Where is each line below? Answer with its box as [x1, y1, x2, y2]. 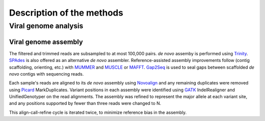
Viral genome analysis [9, 21, 83, 30]
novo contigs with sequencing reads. [9, 71, 84, 77]
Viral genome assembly [9, 38, 83, 46]
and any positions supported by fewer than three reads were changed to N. [9, 101, 161, 106]
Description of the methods [9, 7, 124, 18]
